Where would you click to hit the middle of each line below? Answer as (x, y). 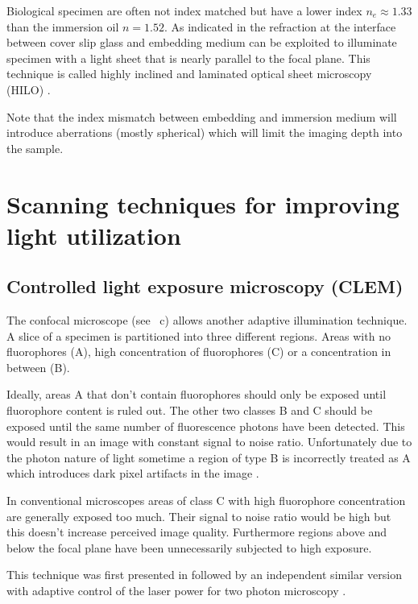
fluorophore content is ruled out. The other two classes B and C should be (190, 410)
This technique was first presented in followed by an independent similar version (205, 575)
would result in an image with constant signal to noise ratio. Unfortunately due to (209, 442)
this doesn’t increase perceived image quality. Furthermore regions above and (197, 532)
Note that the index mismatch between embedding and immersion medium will (202, 116)
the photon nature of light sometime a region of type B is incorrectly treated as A (209, 457)
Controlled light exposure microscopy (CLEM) (205, 286)
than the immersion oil (63, 26)
